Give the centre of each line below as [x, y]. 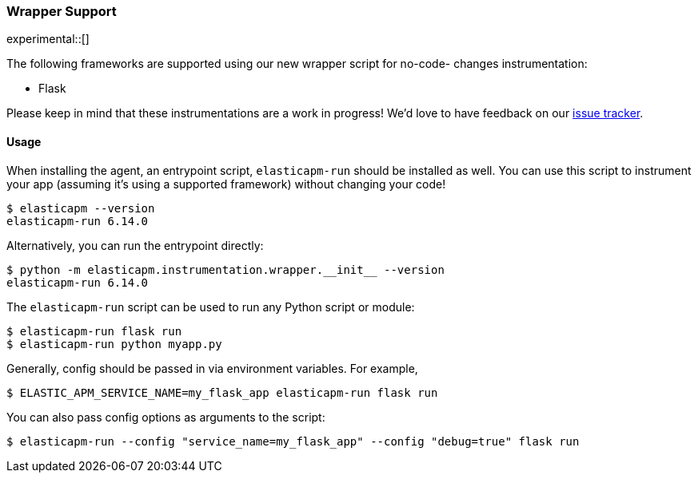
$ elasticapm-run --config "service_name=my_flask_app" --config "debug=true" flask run [293, 441]
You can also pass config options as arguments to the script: [166, 417]
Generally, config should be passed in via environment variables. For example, [212, 368]
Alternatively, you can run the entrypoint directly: [135, 245]
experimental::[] [48, 39]
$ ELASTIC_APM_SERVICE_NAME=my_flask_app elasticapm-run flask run [222, 392]
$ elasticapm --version [81, 208]
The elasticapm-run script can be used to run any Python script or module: [211, 307]
